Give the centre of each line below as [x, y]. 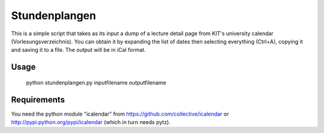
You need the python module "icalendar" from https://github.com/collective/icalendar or [120, 114]
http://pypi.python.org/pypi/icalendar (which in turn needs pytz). [91, 122]
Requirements [38, 99]
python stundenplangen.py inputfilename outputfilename [96, 82]
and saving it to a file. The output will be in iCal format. [79, 50]
